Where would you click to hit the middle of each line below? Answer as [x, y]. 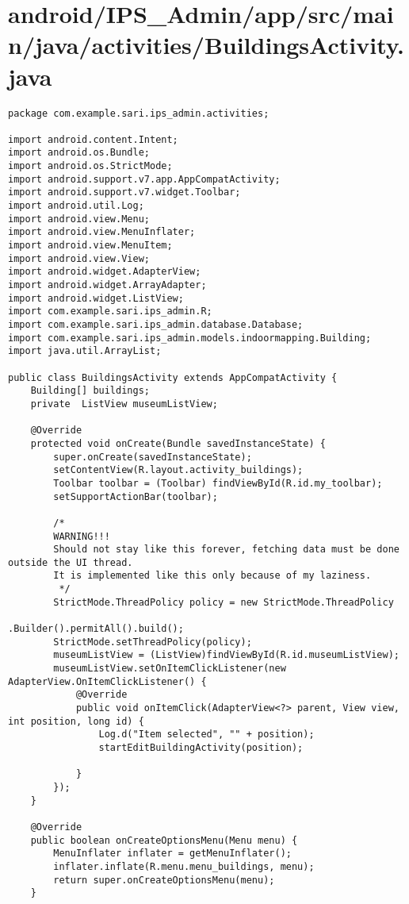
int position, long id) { [76, 721]
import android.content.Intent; [93, 139]
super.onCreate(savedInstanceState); [153, 457]
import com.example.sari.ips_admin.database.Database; [156, 325]
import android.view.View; [79, 258]
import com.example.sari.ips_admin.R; [110, 312]
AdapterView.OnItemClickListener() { [107, 681]
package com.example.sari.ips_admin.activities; [139, 113]
